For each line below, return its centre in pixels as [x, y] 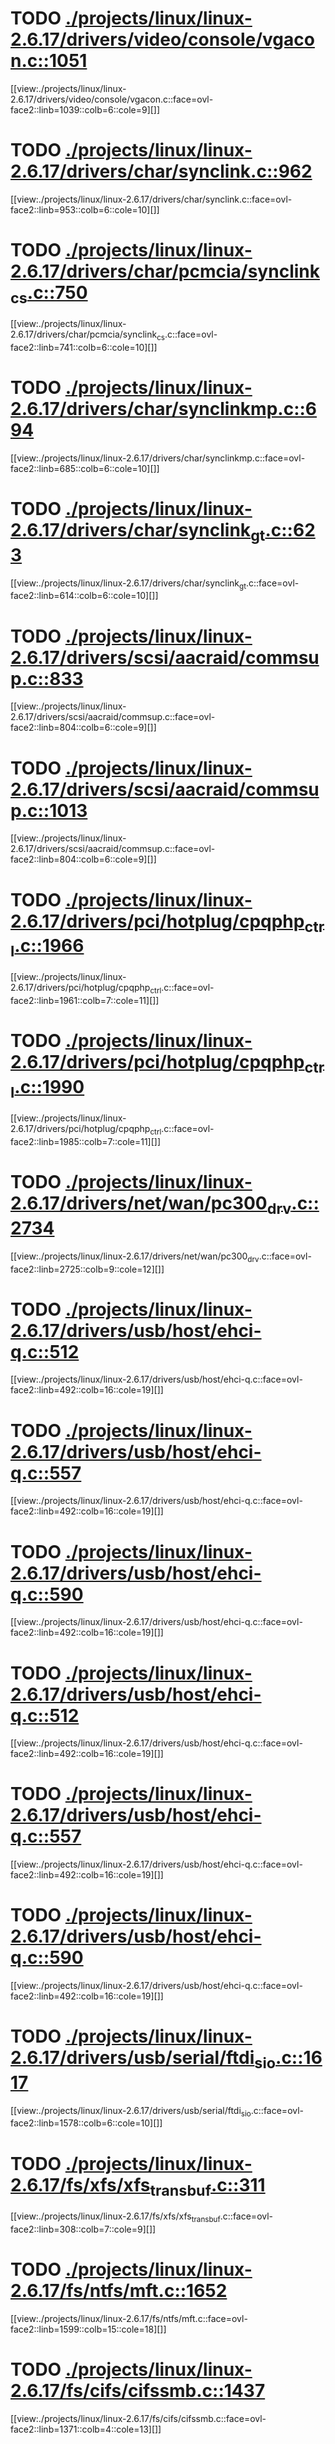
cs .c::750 [49, 294]
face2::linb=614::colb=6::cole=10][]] [84, 596]
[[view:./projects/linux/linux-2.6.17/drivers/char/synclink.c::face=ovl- [151, 199]
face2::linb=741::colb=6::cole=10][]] [84, 348]
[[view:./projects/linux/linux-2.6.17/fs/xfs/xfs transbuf [115, 2217]
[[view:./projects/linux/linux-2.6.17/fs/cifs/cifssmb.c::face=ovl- [138, 2418]
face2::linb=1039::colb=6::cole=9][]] [85, 109]
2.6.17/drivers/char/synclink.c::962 [161, 171]
